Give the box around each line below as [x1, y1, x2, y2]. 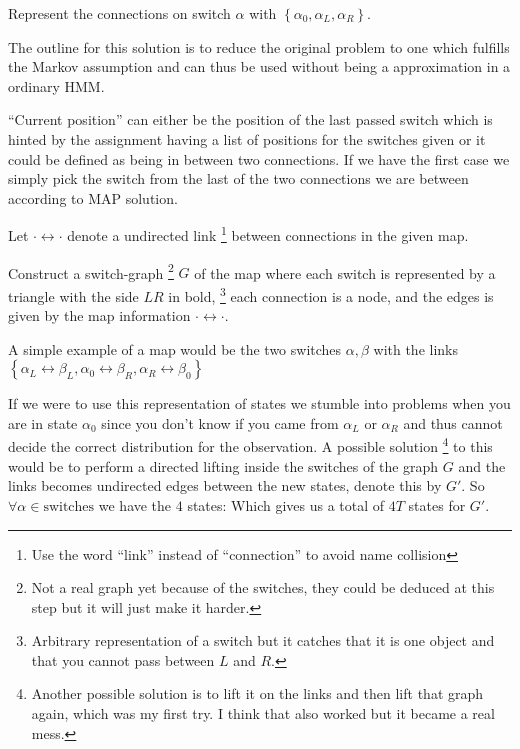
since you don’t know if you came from [101, 412, 339, 433]
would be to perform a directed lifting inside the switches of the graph [8, 455, 439, 476]
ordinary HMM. [8, 75, 105, 96]
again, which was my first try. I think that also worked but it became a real [31, 703, 495, 724]
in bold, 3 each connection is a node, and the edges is [168, 282, 494, 306]
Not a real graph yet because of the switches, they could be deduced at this [31, 577, 495, 598]
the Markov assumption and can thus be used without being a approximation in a [8, 56, 511, 77]
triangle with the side [8, 285, 139, 306]
